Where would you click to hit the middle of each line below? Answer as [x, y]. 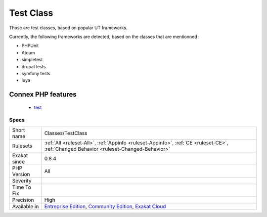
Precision [23, 200]
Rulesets [22, 146]
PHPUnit [30, 46]
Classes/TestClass [66, 133]
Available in [25, 206]
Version [21, 174]
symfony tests [36, 73]
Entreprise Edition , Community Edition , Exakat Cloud [105, 206]
